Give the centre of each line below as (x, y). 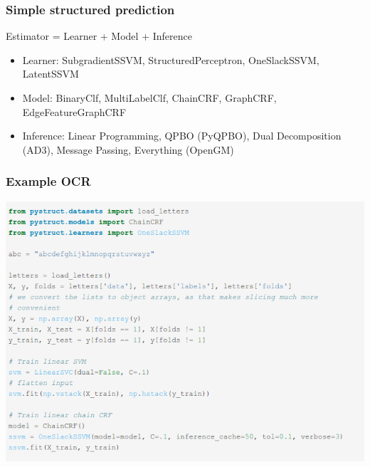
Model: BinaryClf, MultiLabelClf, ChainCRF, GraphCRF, (149, 98)
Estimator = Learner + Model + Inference (99, 36)
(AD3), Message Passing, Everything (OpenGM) (128, 149)
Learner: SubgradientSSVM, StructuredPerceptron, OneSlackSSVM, (171, 59)
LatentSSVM (51, 74)
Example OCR (48, 181)
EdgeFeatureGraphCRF (74, 111)
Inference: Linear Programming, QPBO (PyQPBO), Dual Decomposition (182, 136)
